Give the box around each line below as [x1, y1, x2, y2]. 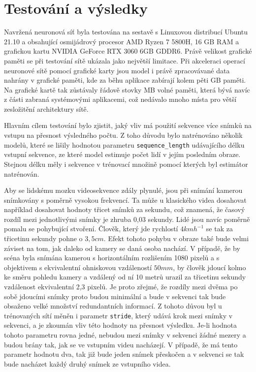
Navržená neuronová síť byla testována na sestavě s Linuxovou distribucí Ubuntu [4, 27, 248, 37]
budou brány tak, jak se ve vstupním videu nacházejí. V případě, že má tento [4, 339, 238, 349]
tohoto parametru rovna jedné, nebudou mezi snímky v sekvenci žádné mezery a [4, 330, 246, 340]
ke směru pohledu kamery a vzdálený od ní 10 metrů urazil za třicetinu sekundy [4, 272, 246, 282]
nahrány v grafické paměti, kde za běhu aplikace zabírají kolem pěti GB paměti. [4, 75, 246, 85]
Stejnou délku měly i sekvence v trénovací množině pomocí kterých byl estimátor [4, 158, 248, 169]
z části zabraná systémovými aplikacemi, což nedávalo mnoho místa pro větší [4, 94, 237, 104]
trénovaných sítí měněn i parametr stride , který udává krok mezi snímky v [4, 310, 233, 320]
